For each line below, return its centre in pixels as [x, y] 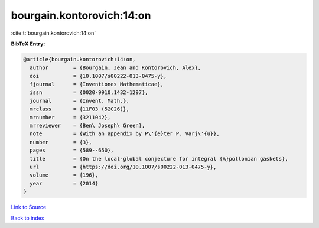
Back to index [27, 218]
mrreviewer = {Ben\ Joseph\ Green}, [87, 126]
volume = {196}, [64, 175]
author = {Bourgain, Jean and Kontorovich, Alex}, [115, 68]
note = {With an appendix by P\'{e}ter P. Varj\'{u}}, [125, 134]
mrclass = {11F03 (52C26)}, [80, 109]
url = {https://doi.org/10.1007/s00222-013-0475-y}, [123, 167]
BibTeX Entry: [28, 44]
